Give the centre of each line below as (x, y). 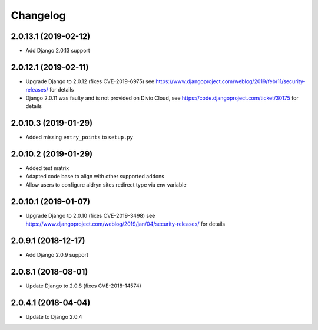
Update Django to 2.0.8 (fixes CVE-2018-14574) (83, 286)
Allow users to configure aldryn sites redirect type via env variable (106, 184)
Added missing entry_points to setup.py (79, 137)
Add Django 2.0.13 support (58, 51)
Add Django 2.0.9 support (57, 254)
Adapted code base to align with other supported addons (95, 177)
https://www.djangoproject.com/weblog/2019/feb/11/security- (231, 81)
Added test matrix (47, 168)
